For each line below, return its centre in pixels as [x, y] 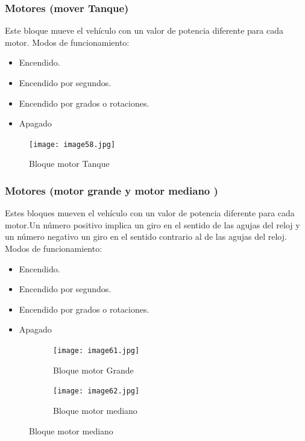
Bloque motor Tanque [69, 164]
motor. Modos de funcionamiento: [67, 42]
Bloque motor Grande [93, 370]
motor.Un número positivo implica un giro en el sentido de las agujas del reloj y [152, 224]
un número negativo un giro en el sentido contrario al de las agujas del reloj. [146, 236]
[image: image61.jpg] [96, 351]
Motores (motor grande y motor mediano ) [112, 190]
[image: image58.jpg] [72, 144]
